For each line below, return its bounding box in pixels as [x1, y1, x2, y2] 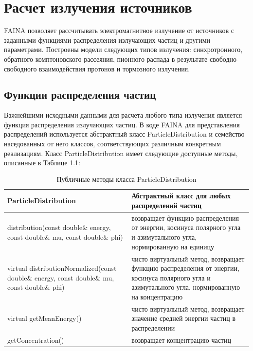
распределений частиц [131, 200, 202, 211]
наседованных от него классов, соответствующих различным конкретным [4, 139, 221, 149]
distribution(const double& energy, [7, 222, 111, 232]
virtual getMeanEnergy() [7, 313, 82, 323]
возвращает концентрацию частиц [131, 334, 231, 345]
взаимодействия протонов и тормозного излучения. [39, 63, 190, 73]
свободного [4, 63, 37, 73]
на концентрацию [131, 291, 183, 301]
